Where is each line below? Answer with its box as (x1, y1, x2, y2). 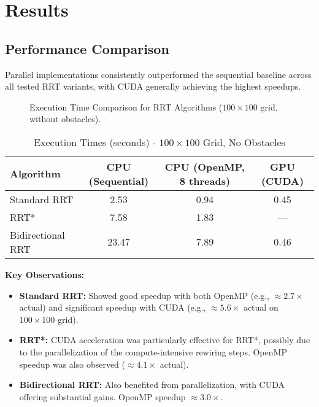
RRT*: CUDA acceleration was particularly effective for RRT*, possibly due (19, 333, 310, 346)
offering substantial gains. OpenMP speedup (19, 390, 186, 403)
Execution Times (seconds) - (34, 134, 156, 149)
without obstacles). (29, 112, 101, 125)
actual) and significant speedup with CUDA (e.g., (19, 301, 206, 314)
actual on (243, 301, 279, 314)
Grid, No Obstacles (202, 134, 285, 149)
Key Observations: (5, 268, 85, 281)
